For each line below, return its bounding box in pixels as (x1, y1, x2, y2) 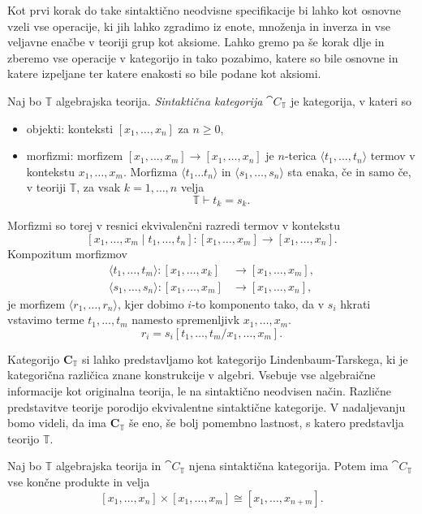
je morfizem (7, 295, 66, 312)
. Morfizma (123, 162, 178, 179)
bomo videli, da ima (7, 414, 107, 431)
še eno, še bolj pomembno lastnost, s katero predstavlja (128, 414, 404, 431)
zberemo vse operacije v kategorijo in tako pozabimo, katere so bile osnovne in (7, 49, 398, 66)
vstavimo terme (7, 311, 84, 328)
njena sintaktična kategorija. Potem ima (188, 457, 389, 474)
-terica (284, 147, 316, 164)
